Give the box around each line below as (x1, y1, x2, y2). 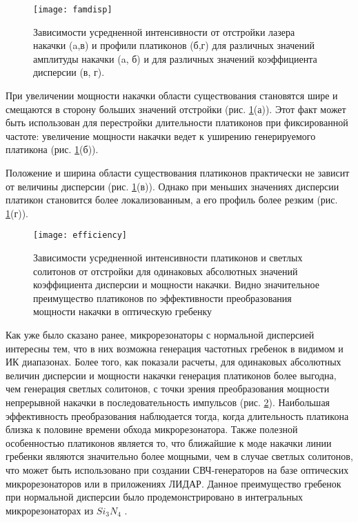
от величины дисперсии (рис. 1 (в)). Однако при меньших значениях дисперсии (6, 179, 339, 193)
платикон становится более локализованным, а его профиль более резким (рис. (6, 192, 338, 207)
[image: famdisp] (33, 5, 112, 14)
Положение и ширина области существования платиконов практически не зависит (6, 165, 350, 179)
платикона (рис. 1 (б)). (6, 142, 99, 157)
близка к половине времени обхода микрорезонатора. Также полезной (6, 422, 298, 436)
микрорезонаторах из (6, 503, 94, 517)
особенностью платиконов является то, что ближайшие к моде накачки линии (6, 435, 332, 450)
